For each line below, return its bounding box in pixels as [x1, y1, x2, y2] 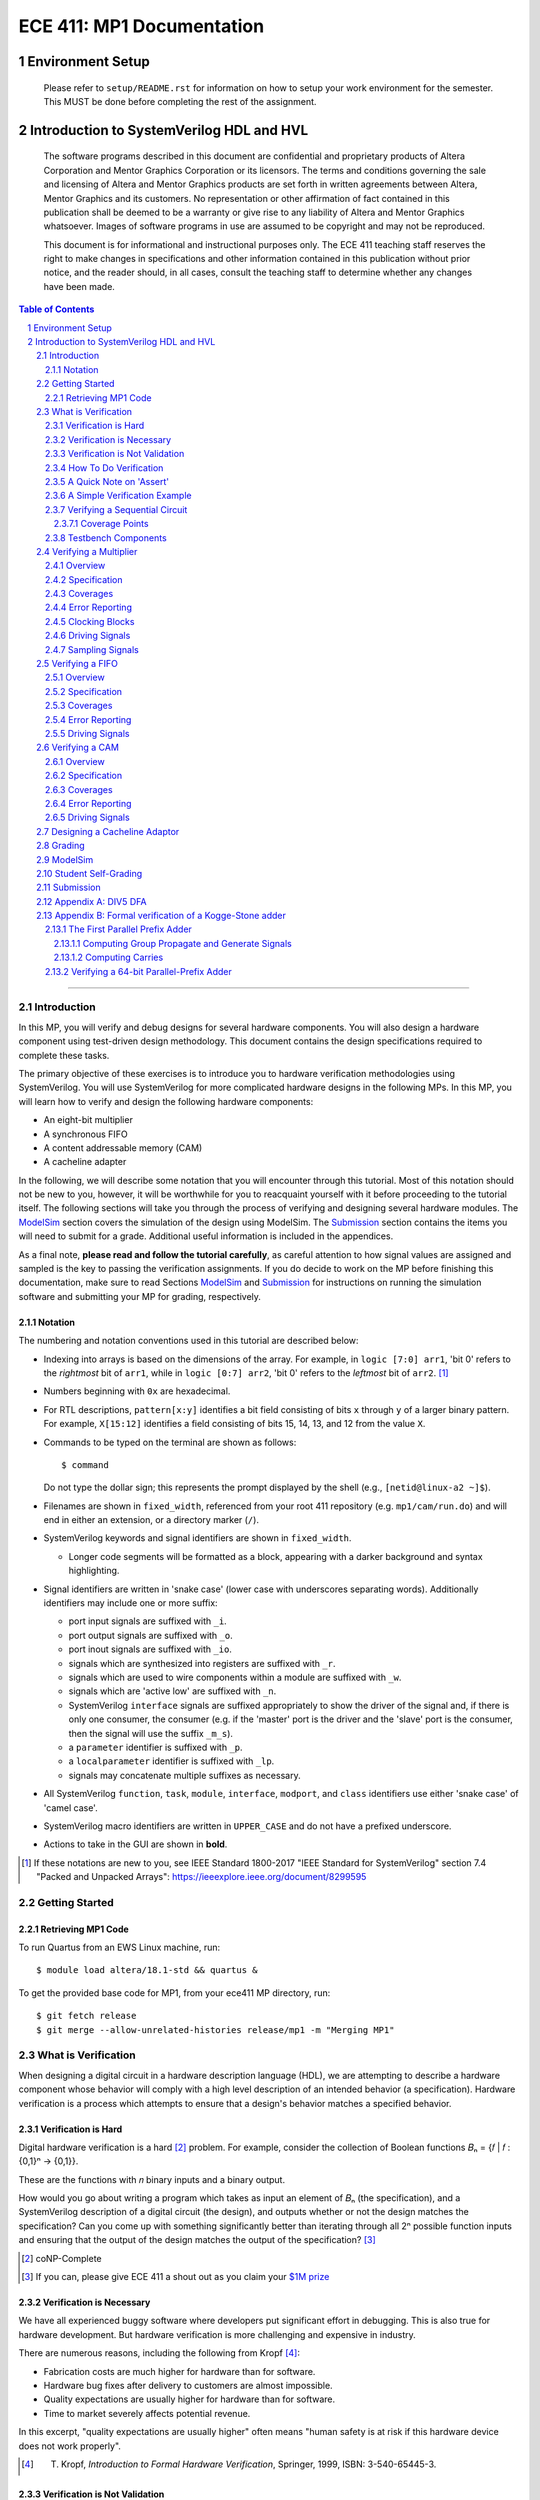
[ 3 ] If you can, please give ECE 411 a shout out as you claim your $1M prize [21, 2271, 330, 2283]
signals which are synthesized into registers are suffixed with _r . [68, 1657, 336, 1669]
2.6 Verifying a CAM [36, 741, 120, 754]
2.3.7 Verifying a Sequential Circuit [45, 503, 188, 515]
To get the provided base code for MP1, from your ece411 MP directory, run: [18, 1986, 331, 1999]
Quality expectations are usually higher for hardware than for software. [43, 2393, 336, 2405]
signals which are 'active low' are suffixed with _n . [68, 1685, 277, 1697]
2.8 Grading [36, 840, 85, 852]
